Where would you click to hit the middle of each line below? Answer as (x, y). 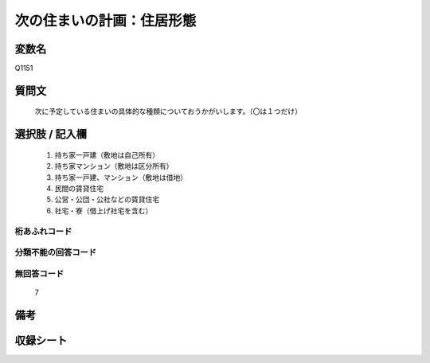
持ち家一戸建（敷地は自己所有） (107, 154)
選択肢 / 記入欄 (51, 134)
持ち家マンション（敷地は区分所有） (114, 166)
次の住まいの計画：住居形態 (106, 21)
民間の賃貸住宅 (79, 189)
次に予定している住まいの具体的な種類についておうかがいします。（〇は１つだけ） (168, 111)
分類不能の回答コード (56, 252)
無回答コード (39, 273)
